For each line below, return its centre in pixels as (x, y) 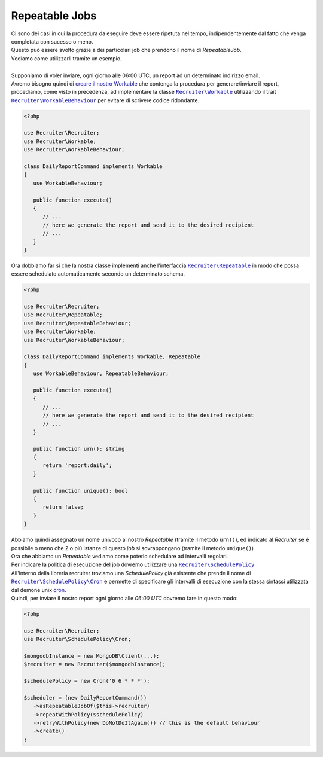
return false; (63, 507)
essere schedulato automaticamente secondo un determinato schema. (98, 274)
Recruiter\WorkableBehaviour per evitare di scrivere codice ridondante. (105, 100)
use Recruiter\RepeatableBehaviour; (77, 323)
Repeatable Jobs (54, 16)
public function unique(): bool (80, 491)
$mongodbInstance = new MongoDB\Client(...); (92, 656)
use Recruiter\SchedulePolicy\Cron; (77, 639)
